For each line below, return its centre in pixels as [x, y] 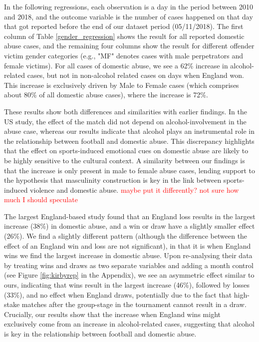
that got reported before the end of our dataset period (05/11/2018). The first [124, 26]
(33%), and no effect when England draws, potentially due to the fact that [118, 294]
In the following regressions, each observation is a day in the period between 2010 [129, 6]
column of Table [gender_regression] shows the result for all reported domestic [124, 36]
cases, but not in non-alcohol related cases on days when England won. [135, 75]
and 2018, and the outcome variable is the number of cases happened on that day [129, 16]
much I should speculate [41, 199]
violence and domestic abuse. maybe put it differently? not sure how [134, 189]
